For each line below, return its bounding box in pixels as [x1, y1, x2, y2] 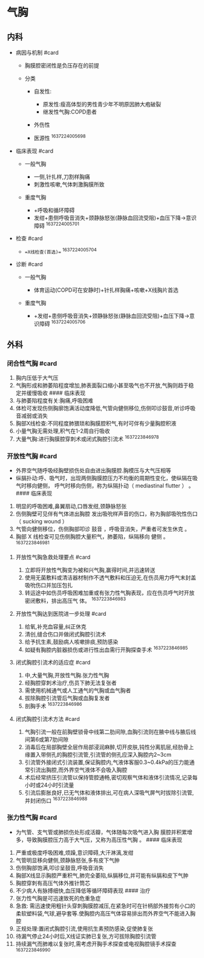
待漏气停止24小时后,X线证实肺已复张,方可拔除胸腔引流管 [15, 932, 157, 940]
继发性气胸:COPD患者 [42, 108, 97, 115]
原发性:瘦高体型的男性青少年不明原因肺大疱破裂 [42, 101, 162, 108]
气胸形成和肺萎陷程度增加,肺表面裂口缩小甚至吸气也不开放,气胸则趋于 [15, 382, 189, 389]
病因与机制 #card [15, 49, 59, 56]
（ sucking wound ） [15, 518, 68, 525]
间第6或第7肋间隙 [24, 736, 69, 743]
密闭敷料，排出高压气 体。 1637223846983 [24, 596, 127, 604]
